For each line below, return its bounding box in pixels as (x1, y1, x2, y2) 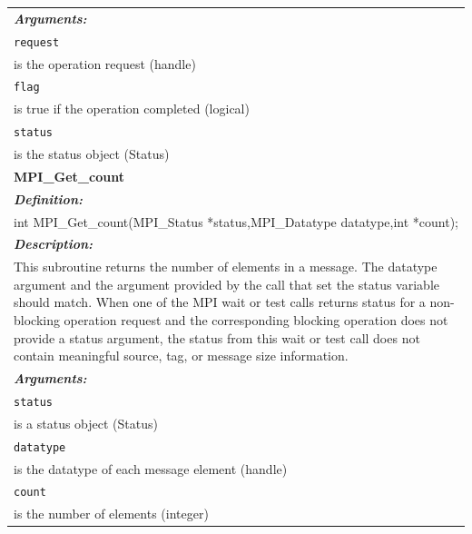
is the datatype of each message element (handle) (14, 459, 288, 478)
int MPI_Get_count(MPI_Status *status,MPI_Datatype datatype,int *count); (14, 212, 459, 231)
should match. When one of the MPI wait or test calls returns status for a (14, 292, 426, 311)
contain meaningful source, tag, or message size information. (14, 346, 349, 365)
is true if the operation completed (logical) (14, 99, 250, 118)
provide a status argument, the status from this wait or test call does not (14, 328, 420, 347)
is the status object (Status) (14, 144, 170, 163)
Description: (14, 234, 93, 253)
